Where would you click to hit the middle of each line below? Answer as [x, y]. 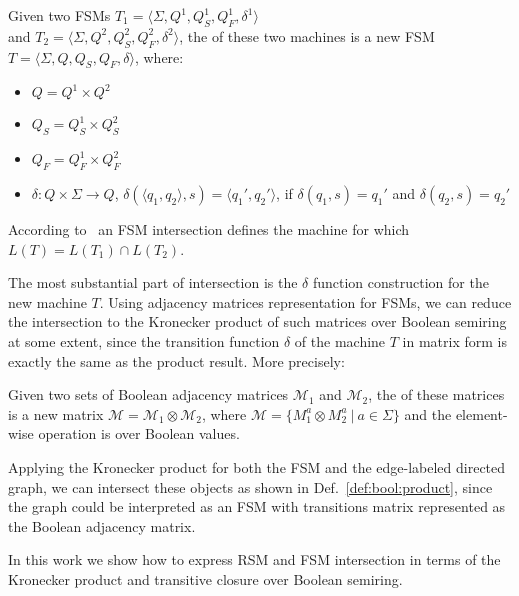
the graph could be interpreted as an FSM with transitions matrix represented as [257, 506]
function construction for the [400, 282]
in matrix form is [454, 340]
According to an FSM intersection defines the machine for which [209, 228]
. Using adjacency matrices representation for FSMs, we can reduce [305, 301]
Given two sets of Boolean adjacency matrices [148, 394]
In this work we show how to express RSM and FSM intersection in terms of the [254, 559]
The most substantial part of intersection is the [153, 282]
